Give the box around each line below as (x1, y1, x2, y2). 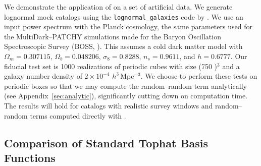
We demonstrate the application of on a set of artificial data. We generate (4, 2, 233, 12)
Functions (4, 149, 56, 165)
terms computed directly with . (30, 110, 126, 121)
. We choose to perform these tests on (140, 71, 257, 81)
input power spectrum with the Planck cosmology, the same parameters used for (4, 21, 252, 32)
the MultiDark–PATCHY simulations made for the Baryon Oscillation (4, 31, 221, 41)
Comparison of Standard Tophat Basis (4, 135, 208, 150)
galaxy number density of (4, 71, 82, 81)
